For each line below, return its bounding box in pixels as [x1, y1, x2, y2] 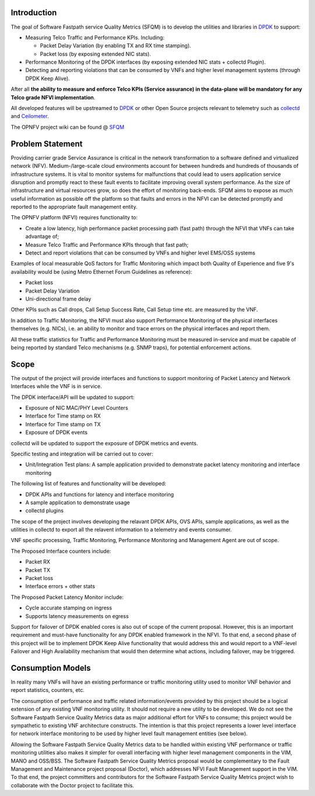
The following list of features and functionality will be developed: [10, 480, 166, 487]
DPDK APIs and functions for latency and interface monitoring [25, 491, 174, 498]
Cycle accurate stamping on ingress [25, 604, 112, 611]
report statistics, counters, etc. [10, 687, 85, 694]
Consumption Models [10, 663, 91, 673]
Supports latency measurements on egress [25, 612, 129, 619]
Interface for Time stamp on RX [25, 412, 101, 419]
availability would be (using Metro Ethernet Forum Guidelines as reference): [10, 268, 192, 275]
